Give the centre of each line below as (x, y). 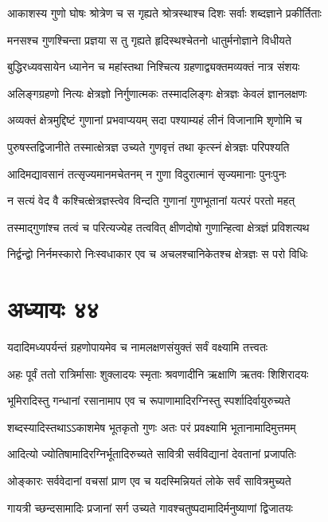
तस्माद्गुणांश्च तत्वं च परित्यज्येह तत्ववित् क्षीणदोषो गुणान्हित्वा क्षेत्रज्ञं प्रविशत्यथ (158, 227)
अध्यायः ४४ (53, 309)
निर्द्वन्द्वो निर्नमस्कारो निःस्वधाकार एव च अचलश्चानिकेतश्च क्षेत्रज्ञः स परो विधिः (158, 254)
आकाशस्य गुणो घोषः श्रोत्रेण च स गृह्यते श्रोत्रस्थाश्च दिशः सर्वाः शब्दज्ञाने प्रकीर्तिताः (164, 13)
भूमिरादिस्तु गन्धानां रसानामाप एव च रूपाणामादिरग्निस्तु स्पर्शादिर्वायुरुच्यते (149, 400)
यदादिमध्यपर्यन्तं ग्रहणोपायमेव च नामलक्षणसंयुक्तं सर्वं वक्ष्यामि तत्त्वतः (138, 347)
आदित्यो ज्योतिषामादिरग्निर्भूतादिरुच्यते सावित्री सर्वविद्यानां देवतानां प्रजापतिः (152, 454)
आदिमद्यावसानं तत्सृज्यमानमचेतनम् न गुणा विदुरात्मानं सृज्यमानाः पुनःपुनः (147, 173)
